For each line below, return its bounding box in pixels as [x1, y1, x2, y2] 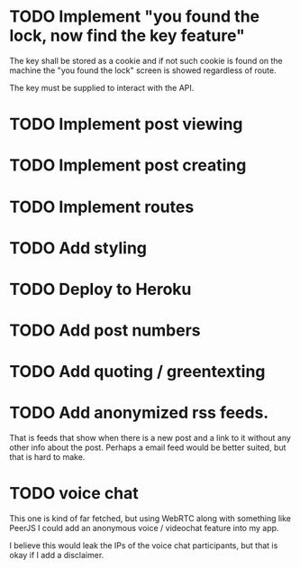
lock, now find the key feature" [9, 25, 245, 46]
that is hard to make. [9, 452, 86, 463]
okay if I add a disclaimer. [9, 550, 105, 561]
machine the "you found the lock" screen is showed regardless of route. [9, 65, 277, 76]
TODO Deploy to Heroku [9, 279, 192, 299]
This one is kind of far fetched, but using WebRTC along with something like [9, 513, 291, 524]
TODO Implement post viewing [9, 115, 243, 134]
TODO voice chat [9, 483, 140, 504]
